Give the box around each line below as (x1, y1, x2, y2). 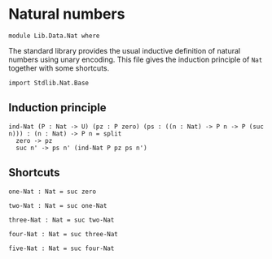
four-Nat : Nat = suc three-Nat (8, 230, 118, 238)
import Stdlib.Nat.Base (8, 79, 90, 87)
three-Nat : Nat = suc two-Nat (8, 216, 115, 224)
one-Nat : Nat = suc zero (8, 188, 96, 196)
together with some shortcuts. (8, 63, 110, 73)
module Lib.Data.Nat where (8, 32, 100, 40)
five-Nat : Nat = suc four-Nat (8, 244, 115, 253)
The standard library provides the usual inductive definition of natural (8, 45, 241, 55)
